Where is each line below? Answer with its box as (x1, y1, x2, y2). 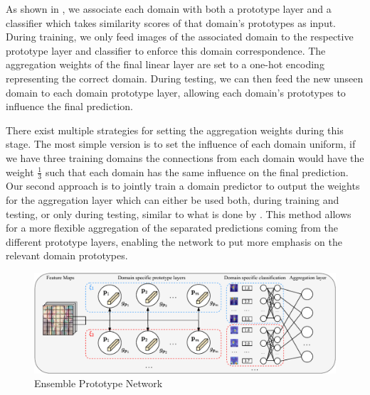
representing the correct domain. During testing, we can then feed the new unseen (6, 70, 364, 85)
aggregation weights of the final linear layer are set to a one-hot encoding (6, 57, 324, 72)
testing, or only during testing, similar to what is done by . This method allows (6, 206, 351, 221)
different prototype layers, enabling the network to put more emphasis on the (6, 234, 342, 249)
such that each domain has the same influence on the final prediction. (45, 164, 349, 179)
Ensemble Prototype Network (34, 376, 163, 391)
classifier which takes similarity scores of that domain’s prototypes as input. (6, 15, 337, 30)
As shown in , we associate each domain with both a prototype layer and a (6, 1, 332, 16)
